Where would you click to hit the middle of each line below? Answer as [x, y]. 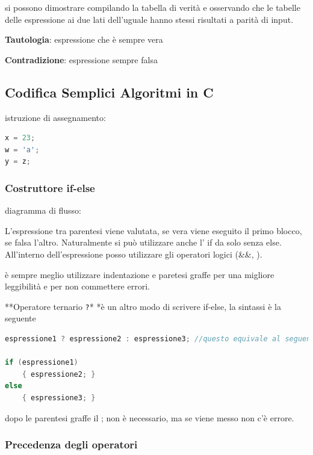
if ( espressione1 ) [42, 363]
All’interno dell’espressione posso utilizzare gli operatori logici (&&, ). [134, 254]
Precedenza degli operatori [71, 444]
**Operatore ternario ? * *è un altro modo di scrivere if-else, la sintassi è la [143, 306]
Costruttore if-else [50, 187]
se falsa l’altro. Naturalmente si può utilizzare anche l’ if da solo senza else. [143, 242]
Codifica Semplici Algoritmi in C [109, 92]
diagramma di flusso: [43, 210]
